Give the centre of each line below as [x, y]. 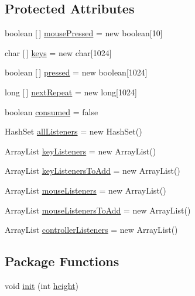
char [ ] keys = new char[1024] [58, 52]
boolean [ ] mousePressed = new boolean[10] [84, 33]
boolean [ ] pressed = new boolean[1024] [76, 72]
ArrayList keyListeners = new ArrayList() [81, 151]
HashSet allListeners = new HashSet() [73, 131]
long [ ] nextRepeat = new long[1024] [71, 92]
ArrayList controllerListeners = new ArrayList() [91, 230]
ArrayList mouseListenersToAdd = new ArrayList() [98, 210]
